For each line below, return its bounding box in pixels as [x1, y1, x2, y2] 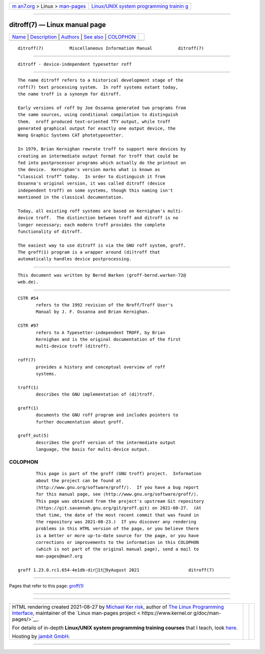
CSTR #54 [18, 295, 39, 301]
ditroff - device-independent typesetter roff [18, 61, 132, 67]
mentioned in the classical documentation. [18, 194, 124, 200]
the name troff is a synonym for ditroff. [18, 91, 122, 97]
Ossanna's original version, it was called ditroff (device [18, 181, 165, 186]
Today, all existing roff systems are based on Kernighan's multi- [18, 208, 184, 214]
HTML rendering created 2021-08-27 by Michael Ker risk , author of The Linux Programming [12, 603, 224, 610]
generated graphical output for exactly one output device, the [18, 126, 176, 131]
